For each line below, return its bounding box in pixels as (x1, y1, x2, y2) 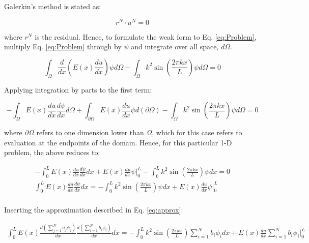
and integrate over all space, (131, 41, 219, 52)
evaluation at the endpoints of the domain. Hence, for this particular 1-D (4, 137, 232, 147)
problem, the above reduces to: (4, 147, 100, 158)
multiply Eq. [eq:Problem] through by (4, 41, 122, 52)
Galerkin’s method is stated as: (4, 1, 101, 11)
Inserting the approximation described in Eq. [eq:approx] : (4, 204, 183, 215)
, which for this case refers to (152, 127, 242, 138)
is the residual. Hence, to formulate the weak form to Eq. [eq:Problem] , (35, 31, 257, 42)
